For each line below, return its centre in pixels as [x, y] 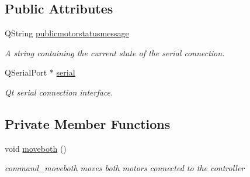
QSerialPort [26, 72]
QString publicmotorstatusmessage [67, 33]
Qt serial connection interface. [59, 92]
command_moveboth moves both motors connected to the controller [125, 168]
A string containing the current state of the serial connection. [115, 52]
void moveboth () [36, 148]
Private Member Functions [88, 123]
